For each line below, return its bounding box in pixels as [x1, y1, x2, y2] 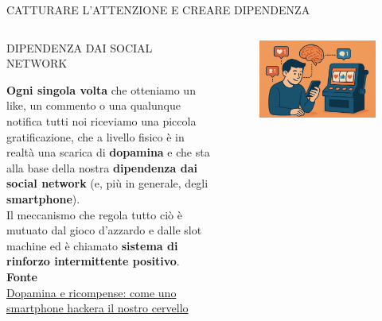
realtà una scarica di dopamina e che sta [6, 144, 210, 160]
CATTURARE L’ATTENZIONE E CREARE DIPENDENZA [6, 2, 310, 17]
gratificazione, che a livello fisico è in [6, 128, 185, 145]
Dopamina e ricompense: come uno [6, 284, 177, 300]
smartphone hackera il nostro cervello [6, 300, 189, 316]
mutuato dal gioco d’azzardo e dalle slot [6, 222, 202, 238]
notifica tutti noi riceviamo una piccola [6, 112, 197, 129]
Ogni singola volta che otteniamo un [6, 81, 196, 98]
